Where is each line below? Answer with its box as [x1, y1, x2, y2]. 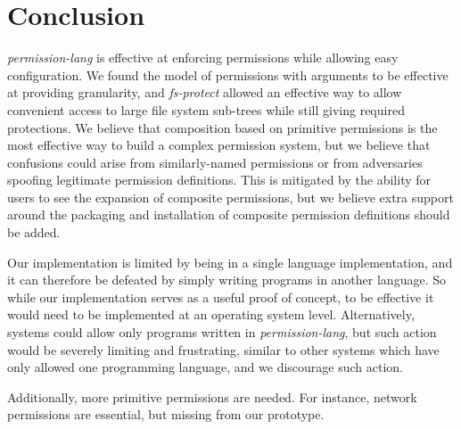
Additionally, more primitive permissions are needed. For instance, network [7, 387, 417, 406]
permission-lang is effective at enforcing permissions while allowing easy [7, 48, 399, 67]
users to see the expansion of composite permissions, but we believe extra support [7, 187, 454, 206]
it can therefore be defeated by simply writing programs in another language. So [7, 270, 446, 289]
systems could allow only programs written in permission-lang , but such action [7, 323, 437, 342]
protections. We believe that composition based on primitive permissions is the [7, 118, 438, 136]
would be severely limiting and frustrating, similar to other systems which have [7, 340, 440, 359]
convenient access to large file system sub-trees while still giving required [7, 100, 405, 119]
